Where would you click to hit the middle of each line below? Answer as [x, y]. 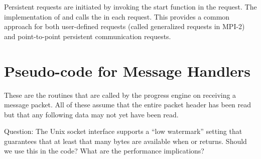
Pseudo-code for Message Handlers [127, 70]
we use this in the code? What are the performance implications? [104, 151]
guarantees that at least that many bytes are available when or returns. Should [125, 141]
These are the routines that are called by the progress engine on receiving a [120, 95]
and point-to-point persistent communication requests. [88, 36]
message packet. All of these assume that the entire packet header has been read [128, 105]
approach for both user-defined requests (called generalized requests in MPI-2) [124, 26]
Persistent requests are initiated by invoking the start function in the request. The [130, 7]
